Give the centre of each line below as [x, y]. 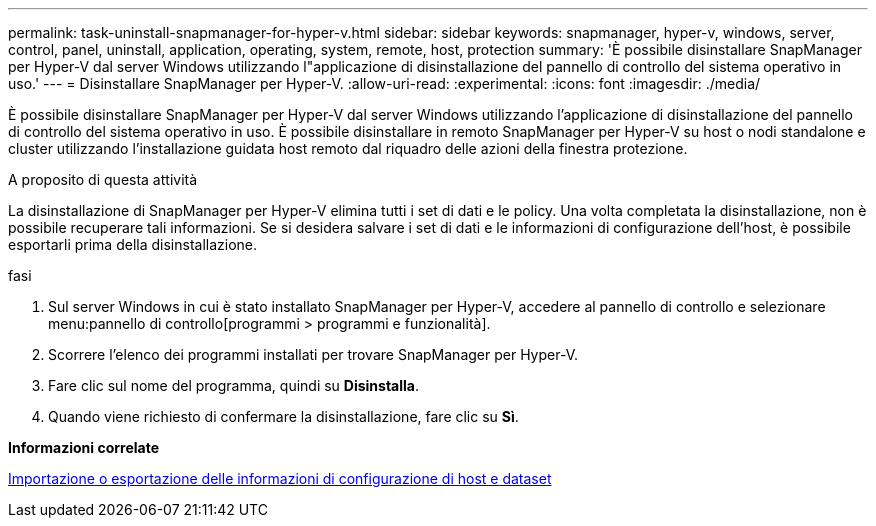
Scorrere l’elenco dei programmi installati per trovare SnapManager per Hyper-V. [313, 354]
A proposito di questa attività [103, 179]
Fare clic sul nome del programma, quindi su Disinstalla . [234, 385]
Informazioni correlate [84, 447]
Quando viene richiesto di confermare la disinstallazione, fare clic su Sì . [283, 416]
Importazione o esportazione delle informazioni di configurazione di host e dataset [280, 478]
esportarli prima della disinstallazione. [133, 244]
